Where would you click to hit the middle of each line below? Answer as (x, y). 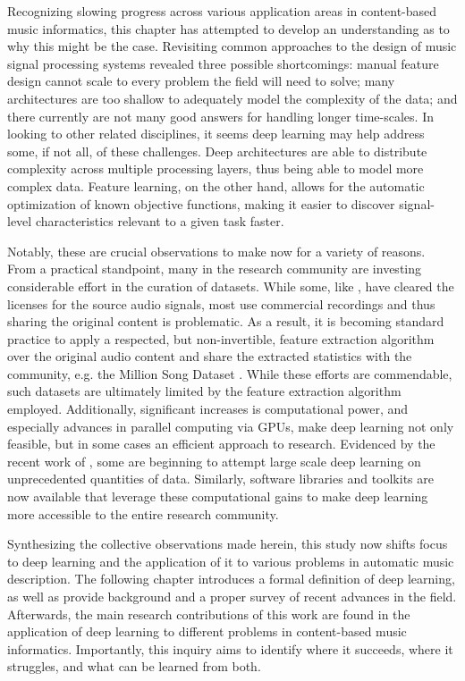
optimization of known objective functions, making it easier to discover (201, 203)
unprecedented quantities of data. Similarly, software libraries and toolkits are (220, 479)
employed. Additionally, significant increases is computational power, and (208, 409)
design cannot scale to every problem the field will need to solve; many (201, 81)
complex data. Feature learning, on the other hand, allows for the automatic (216, 185)
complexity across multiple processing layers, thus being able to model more (216, 168)
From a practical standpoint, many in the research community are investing (215, 269)
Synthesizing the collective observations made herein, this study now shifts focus (228, 544)
